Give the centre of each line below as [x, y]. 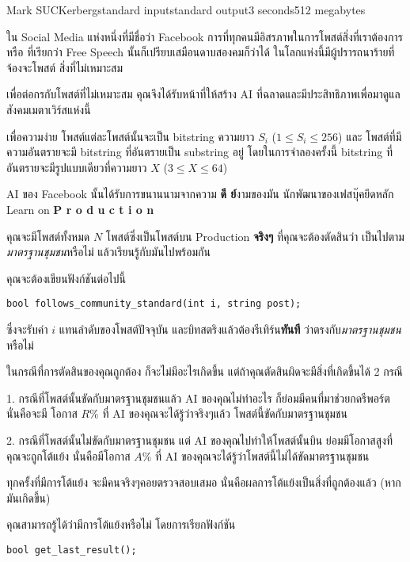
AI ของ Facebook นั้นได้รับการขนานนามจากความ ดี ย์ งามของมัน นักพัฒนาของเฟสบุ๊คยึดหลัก [200, 194]
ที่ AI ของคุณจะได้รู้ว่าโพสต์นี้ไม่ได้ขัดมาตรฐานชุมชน [262, 455]
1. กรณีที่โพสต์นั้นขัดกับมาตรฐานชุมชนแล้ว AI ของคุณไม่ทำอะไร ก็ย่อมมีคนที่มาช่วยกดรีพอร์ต [198, 398]
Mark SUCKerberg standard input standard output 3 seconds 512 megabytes [186, 10]
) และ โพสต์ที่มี [370, 136]
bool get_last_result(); [72, 550]
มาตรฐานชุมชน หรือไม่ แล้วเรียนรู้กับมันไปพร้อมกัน [108, 252]
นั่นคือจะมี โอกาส [42, 413]
